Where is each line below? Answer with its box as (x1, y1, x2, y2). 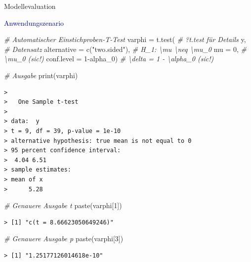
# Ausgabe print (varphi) (4, 70, 78, 80)
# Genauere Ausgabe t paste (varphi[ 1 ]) (4, 200, 122, 211)
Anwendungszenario (4, 17, 64, 28)
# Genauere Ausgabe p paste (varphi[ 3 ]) (4, 233, 124, 244)
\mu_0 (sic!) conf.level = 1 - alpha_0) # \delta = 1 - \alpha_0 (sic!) (4, 53, 214, 64)
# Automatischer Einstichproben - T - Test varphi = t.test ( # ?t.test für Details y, (4, 34, 246, 44)
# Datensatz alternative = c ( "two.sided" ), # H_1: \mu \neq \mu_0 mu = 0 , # (4, 44, 247, 54)
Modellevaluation (4, 1, 56, 11)
